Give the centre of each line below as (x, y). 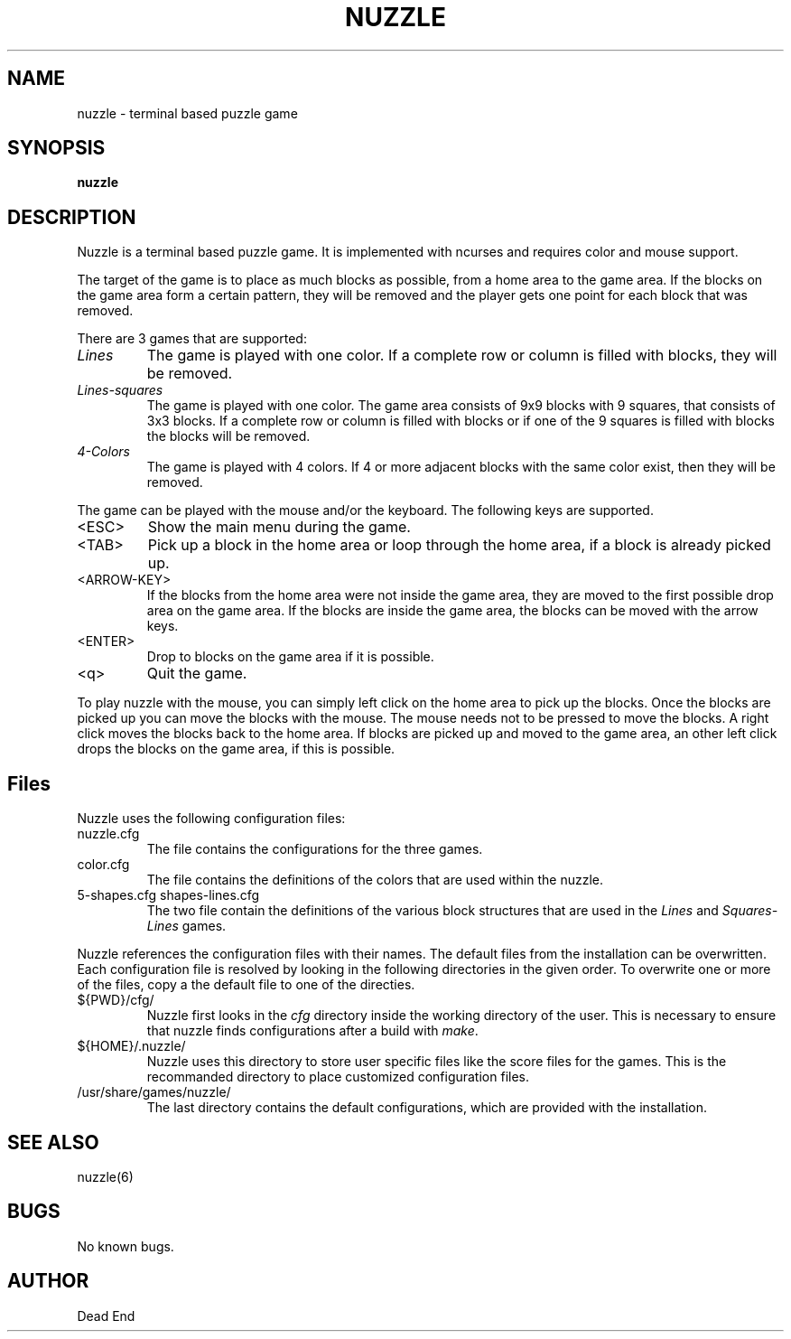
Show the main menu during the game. (279, 527)
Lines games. (186, 926)
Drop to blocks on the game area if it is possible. (290, 657)
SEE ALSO (53, 1142)
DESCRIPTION (72, 217)
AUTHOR (48, 1281)
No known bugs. (126, 1246)
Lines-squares (120, 390)
